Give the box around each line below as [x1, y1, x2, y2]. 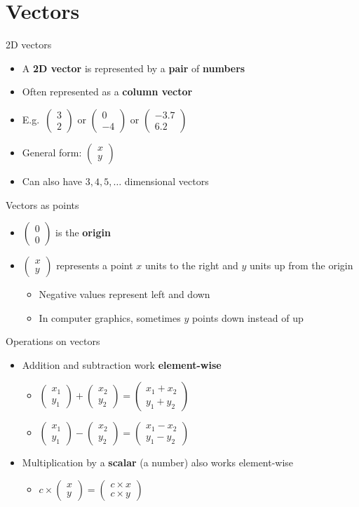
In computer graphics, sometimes [39, 310, 181, 325]
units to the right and [144, 258, 238, 273]
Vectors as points [6, 197, 79, 212]
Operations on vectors [6, 334, 100, 349]
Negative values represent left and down [39, 287, 210, 302]
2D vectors [6, 37, 52, 52]
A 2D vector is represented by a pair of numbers [22, 60, 245, 75]
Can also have [22, 173, 83, 188]
